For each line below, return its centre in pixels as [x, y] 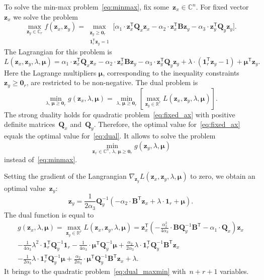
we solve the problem [46, 16]
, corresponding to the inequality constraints [171, 72]
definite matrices [30, 124]
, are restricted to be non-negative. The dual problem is [112, 82]
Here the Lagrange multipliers [50, 72]
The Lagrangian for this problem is [58, 52]
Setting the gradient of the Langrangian [65, 176]
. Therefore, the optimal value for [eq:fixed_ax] [167, 124]
